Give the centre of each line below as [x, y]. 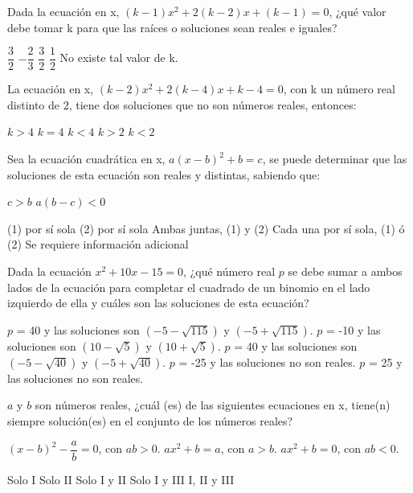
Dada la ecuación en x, [63, 11]
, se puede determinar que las [335, 159]
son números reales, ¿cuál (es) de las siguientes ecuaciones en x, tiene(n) [213, 405]
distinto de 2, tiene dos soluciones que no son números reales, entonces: [182, 104]
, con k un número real [339, 89]
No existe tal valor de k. [119, 58]
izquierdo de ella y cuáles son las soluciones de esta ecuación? [158, 303]
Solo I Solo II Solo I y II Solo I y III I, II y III [121, 479]
